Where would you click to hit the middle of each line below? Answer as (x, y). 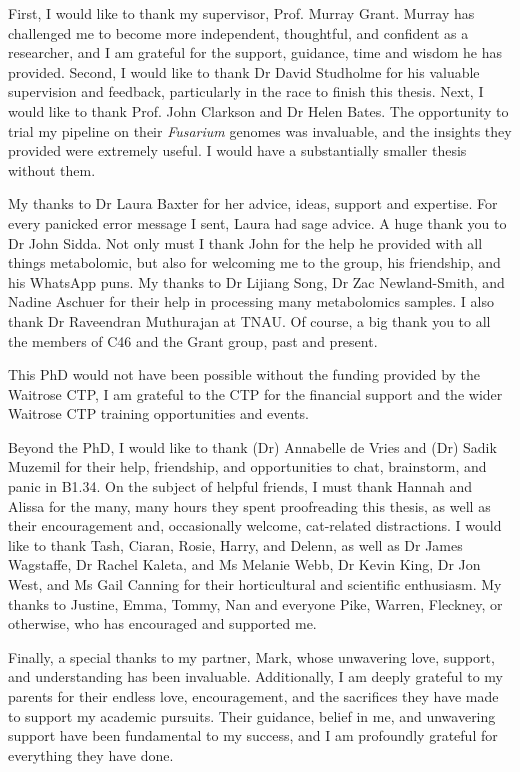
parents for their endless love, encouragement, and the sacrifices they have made (253, 696)
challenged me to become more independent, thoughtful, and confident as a (238, 32)
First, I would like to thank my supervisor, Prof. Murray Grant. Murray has (241, 13)
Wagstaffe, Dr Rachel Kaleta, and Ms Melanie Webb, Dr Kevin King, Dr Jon (244, 564)
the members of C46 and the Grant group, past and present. (193, 340)
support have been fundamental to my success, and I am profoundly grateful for (253, 735)
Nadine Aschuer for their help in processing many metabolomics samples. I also (251, 301)
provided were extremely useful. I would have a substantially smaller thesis (237, 150)
